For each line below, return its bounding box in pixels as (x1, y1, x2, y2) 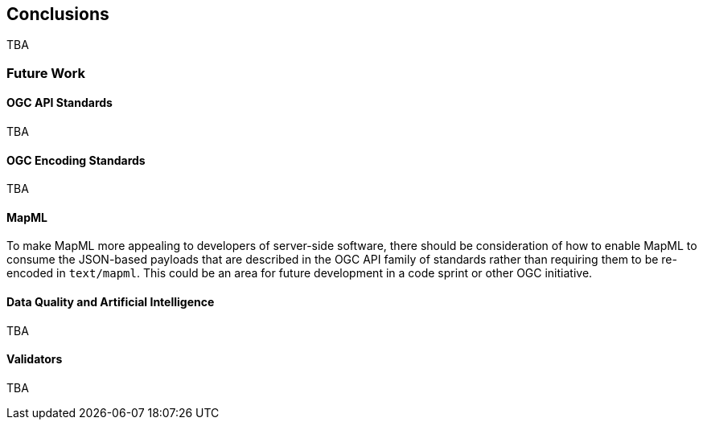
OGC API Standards (6, 96, 113, 110)
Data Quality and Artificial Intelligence (6, 295, 215, 309)
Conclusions (6, 4, 109, 24)
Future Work (6, 64, 85, 81)
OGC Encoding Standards (6, 153, 146, 167)
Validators (6, 352, 63, 367)
